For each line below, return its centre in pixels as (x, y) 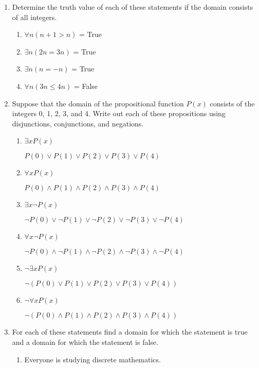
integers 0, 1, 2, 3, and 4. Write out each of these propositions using (119, 113)
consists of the (232, 103)
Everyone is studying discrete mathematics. (92, 359)
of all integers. (34, 17)
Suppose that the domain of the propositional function (98, 103)
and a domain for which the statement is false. (85, 342)
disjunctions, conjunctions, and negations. (78, 123)
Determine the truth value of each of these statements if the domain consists (133, 7)
